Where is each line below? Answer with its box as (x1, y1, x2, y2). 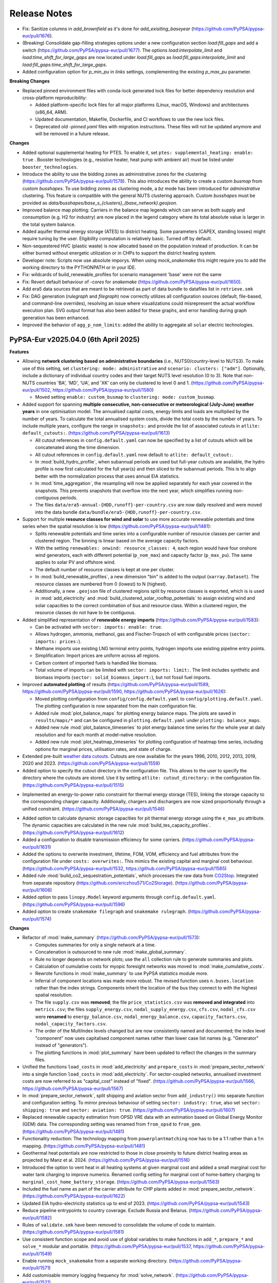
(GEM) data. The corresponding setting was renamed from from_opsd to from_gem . (22, 1121, 202, 1128)
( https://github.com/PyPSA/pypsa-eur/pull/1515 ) (22, 782, 124, 788)
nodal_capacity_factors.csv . (35, 1021, 107, 1027)
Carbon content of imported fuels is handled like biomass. (35, 659, 158, 666)
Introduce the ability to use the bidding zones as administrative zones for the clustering (22, 171, 207, 177)
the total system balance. (22, 221, 76, 227)
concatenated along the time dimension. (35, 444, 121, 451)
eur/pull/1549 (22, 1250, 51, 1257)
